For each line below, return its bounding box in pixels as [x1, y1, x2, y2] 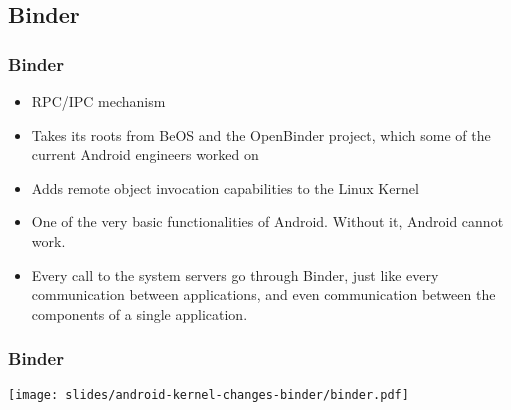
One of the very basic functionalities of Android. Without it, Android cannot [31, 211, 504, 232]
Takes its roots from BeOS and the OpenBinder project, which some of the [31, 124, 491, 145]
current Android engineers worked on [31, 144, 259, 165]
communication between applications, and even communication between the [31, 284, 496, 305]
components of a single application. [31, 303, 248, 324]
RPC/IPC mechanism [31, 91, 166, 111]
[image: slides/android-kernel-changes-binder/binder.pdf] [8, 387, 409, 402]
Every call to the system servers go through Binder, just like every [31, 264, 439, 285]
